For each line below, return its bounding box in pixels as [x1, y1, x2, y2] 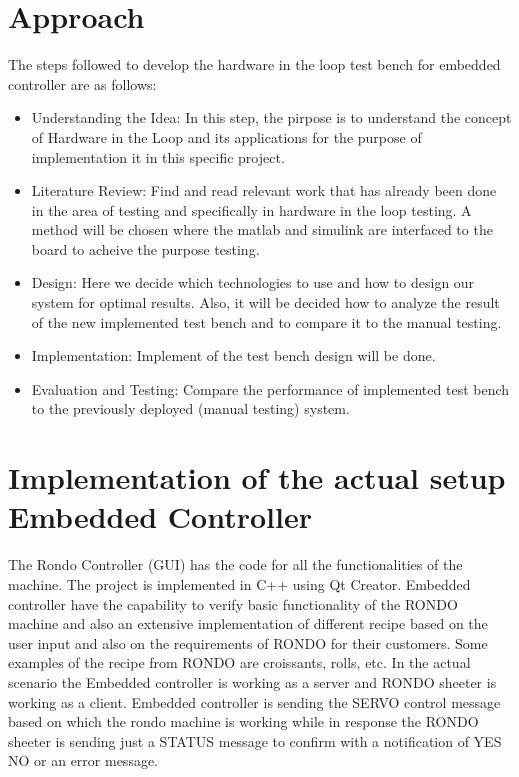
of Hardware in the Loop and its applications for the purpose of [31, 126, 422, 147]
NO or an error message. [8, 750, 159, 771]
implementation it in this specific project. [31, 146, 285, 167]
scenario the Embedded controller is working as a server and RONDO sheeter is [8, 671, 497, 692]
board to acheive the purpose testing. [31, 238, 260, 259]
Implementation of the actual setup [8, 457, 506, 498]
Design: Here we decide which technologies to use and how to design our [31, 272, 475, 293]
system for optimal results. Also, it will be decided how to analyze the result [31, 292, 500, 313]
